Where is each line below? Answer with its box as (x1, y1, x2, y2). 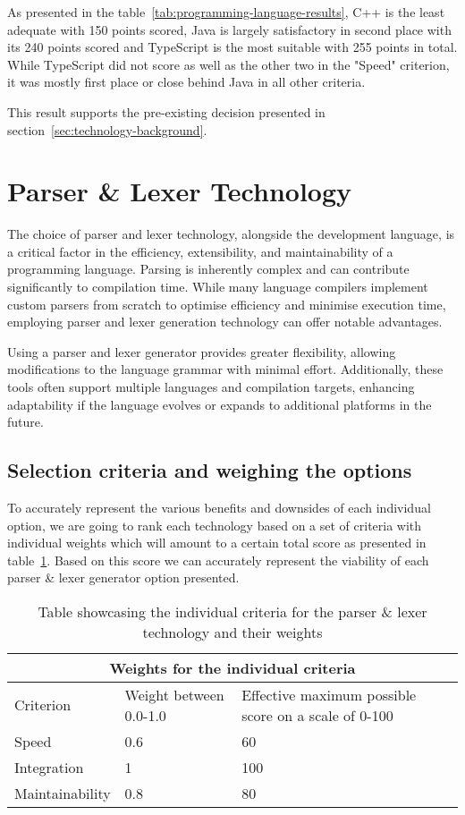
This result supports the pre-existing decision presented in (7, 102, 325, 121)
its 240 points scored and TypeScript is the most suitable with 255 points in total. (7, 38, 458, 56)
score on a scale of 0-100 (241, 704, 393, 726)
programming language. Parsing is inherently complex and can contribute (7, 259, 410, 278)
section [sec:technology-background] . (7, 120, 207, 139)
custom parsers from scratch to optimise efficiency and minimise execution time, (7, 294, 446, 313)
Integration (14, 756, 84, 777)
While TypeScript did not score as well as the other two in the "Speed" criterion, (7, 55, 450, 73)
